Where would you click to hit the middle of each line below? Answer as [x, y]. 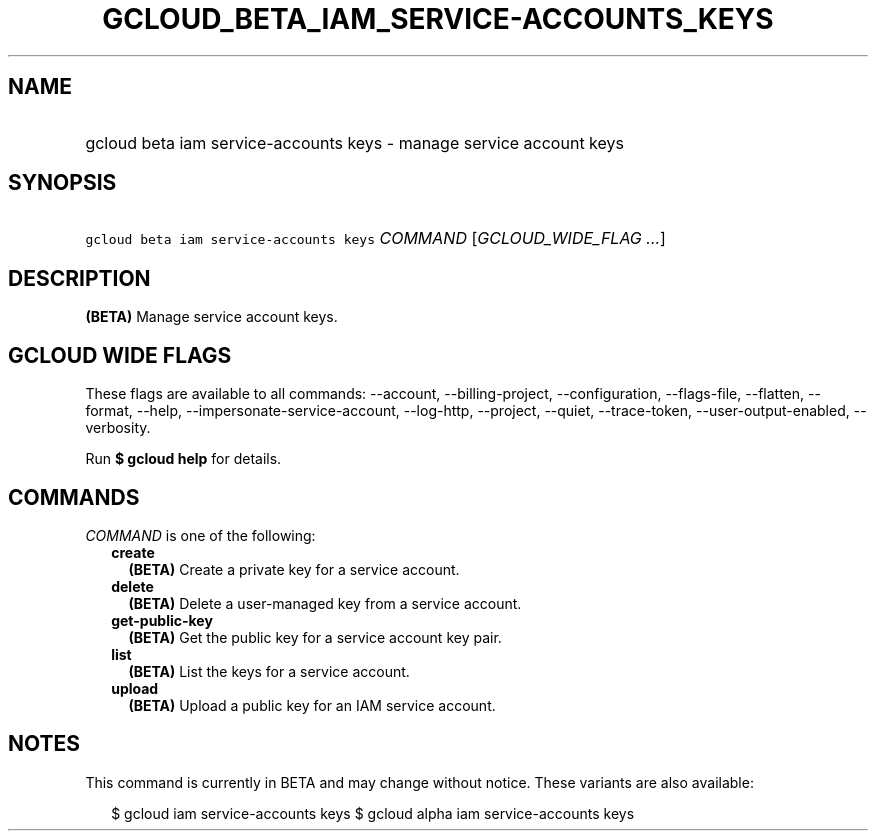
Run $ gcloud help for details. [183, 459]
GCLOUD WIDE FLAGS [120, 355]
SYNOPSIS [62, 183]
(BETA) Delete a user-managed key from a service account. [325, 603]
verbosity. [118, 428]
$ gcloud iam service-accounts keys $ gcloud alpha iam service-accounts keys [373, 813]
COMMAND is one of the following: [200, 535]
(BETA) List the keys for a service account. [269, 671]
